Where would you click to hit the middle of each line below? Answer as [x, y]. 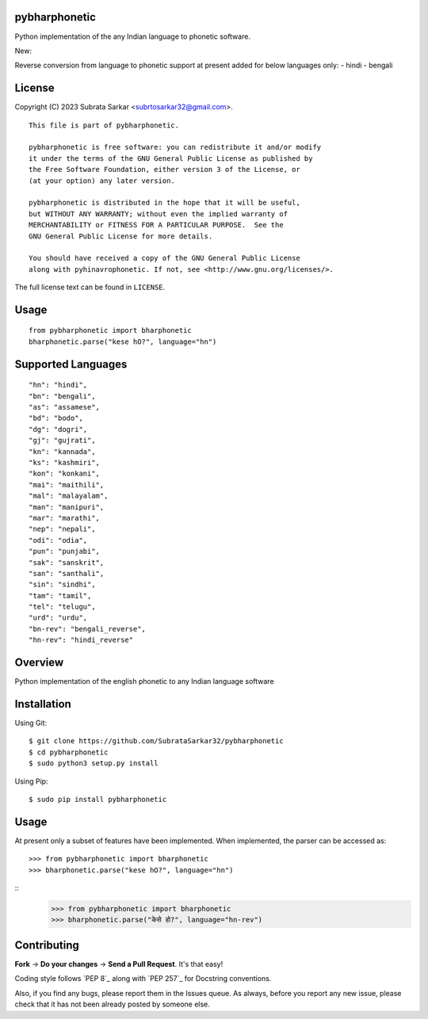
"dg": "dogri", [58, 429]
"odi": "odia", [58, 540]
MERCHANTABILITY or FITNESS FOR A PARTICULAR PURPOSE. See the [157, 225]
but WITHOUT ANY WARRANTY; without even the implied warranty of [159, 214]
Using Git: [31, 723]
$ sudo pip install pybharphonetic [98, 800]
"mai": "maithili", [67, 485]
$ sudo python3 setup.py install [94, 763]
